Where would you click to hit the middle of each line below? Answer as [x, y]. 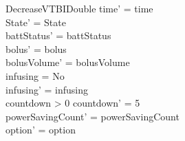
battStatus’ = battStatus [58, 35]
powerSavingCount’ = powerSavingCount [92, 116]
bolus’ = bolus [36, 48]
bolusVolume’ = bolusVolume [68, 62]
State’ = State [36, 22]
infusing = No [35, 75]
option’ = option [41, 130]
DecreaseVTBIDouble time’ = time [79, 8]
